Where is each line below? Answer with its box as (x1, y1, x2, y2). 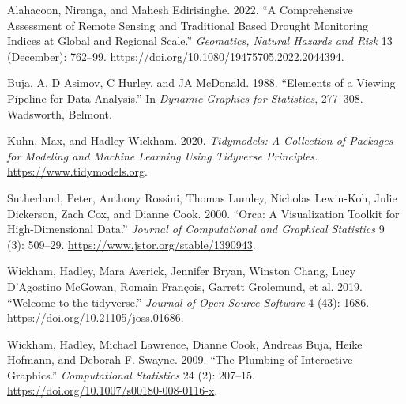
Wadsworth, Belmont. (7, 105, 112, 122)
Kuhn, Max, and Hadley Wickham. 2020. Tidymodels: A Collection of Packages (7, 132, 393, 149)
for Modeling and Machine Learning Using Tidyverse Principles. (7, 147, 318, 164)
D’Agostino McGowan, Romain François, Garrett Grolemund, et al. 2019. (7, 278, 363, 294)
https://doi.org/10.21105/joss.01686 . (7, 309, 184, 326)
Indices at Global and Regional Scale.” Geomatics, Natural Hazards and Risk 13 (7, 32, 393, 49)
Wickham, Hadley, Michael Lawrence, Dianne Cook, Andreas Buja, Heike (7, 335, 363, 352)
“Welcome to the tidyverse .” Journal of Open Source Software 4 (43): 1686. (7, 293, 370, 310)
